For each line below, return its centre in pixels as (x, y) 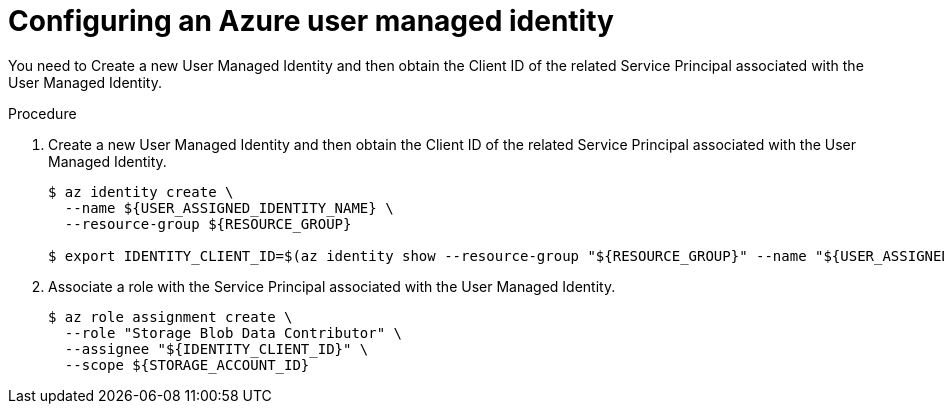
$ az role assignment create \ (170, 316)
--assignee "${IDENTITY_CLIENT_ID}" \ (216, 348)
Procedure (42, 113)
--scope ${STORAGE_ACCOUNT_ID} (187, 364)
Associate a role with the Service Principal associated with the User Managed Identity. (332, 286)
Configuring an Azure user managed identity (311, 21)
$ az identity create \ (141, 191)
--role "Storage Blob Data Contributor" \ (233, 332)
